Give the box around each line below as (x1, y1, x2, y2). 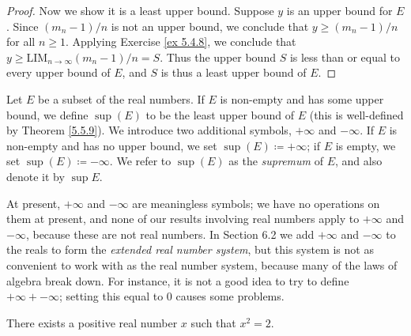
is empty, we (335, 137, 396, 153)
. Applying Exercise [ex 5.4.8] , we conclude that (65, 33, 296, 50)
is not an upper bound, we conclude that (111, 17, 309, 34)
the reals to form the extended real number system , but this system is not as (6, 241, 374, 258)
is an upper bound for (286, 2, 393, 18)
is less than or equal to (289, 48, 400, 65)
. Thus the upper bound (160, 48, 276, 65)
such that (190, 314, 236, 330)
